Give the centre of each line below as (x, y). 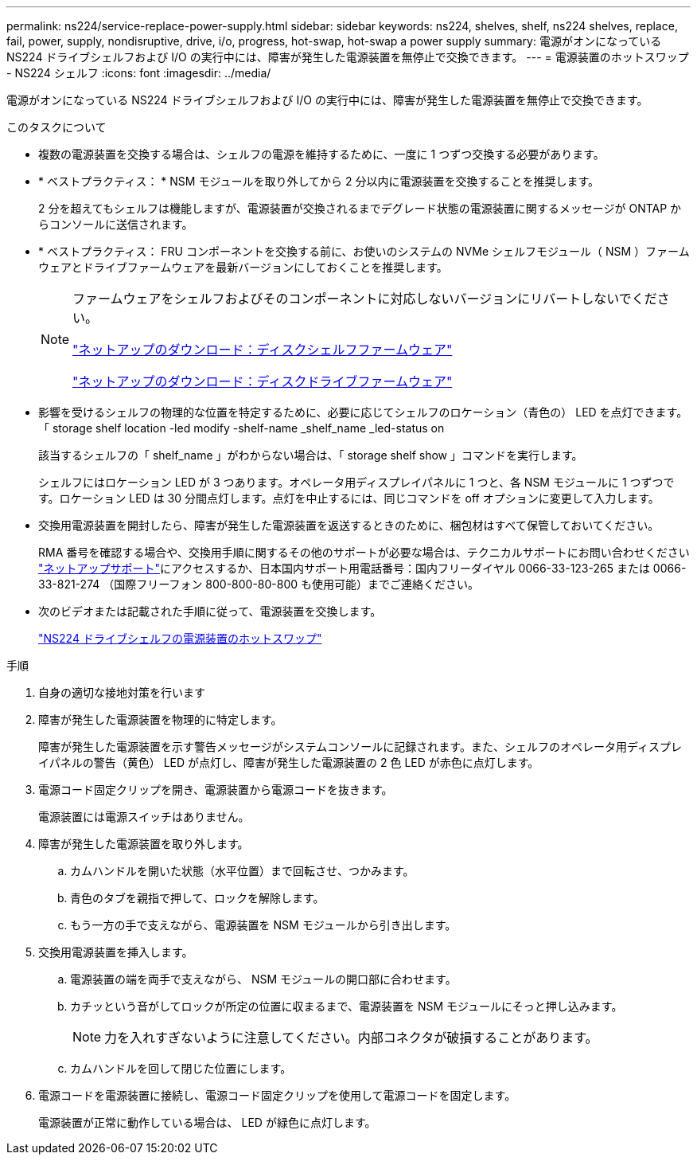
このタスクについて (56, 127)
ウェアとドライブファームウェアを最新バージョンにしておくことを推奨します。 (243, 267)
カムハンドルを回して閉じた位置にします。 (181, 1068)
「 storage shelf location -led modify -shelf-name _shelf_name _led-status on (241, 428)
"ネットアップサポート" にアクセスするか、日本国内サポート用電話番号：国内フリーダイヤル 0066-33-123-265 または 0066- (362, 568)
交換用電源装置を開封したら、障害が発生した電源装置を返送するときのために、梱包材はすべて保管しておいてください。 (349, 525)
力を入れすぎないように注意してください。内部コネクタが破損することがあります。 (351, 1038)
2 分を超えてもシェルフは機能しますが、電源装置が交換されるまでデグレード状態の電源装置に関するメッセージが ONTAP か (360, 208)
